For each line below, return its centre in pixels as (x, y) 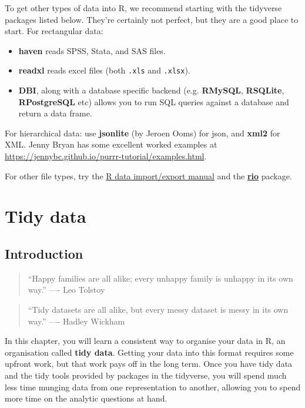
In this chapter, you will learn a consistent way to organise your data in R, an (145, 341)
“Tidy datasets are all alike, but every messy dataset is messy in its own (158, 309)
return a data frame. (55, 113)
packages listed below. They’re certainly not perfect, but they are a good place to (152, 19)
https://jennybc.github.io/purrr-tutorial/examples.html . (106, 156)
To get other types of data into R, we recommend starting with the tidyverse (143, 8)
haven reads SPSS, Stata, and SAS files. (92, 50)
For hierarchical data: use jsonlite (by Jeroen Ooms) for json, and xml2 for (143, 133)
